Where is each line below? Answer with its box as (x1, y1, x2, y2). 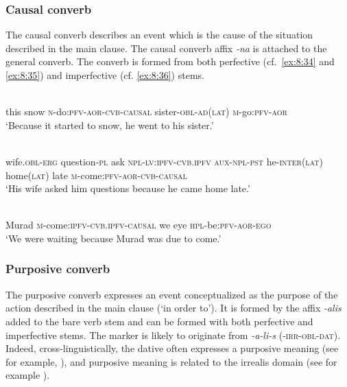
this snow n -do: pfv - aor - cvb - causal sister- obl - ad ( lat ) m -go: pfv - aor (5, 104, 287, 119)
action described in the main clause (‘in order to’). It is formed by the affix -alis (5, 301, 342, 315)
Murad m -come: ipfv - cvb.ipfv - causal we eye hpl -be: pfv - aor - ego (5, 218, 272, 232)
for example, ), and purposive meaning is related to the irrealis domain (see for (5, 354, 337, 368)
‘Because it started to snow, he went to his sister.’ (5, 117, 214, 132)
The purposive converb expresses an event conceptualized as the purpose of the (5, 287, 338, 301)
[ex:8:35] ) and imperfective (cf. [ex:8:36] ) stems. (5, 68, 204, 82)
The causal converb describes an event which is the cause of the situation (5, 27, 313, 42)
